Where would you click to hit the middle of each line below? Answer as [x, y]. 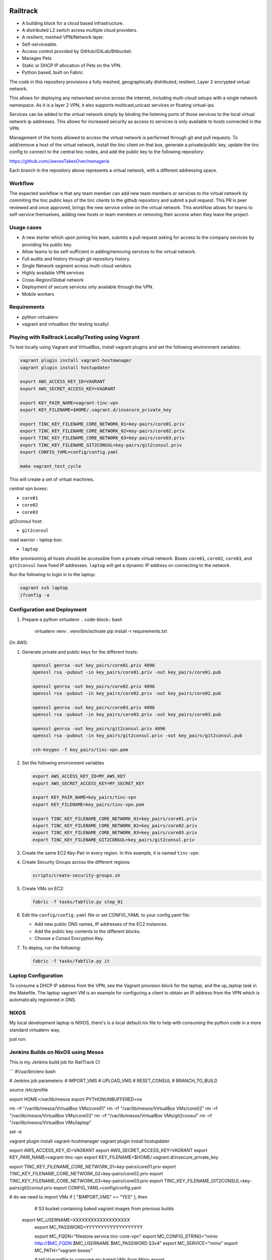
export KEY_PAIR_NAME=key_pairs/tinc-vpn [84, 797]
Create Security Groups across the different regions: [76, 862]
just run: [18, 1039]
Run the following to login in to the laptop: [52, 575]
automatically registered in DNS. [43, 1000]
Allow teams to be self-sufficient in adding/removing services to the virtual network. [109, 251]
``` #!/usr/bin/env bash [32, 1072]
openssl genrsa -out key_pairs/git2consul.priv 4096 [99, 729]
